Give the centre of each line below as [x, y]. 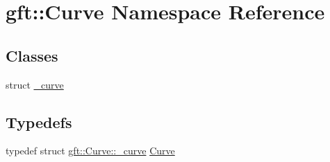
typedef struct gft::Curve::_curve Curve [90, 151]
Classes [32, 55]
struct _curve [35, 84]
